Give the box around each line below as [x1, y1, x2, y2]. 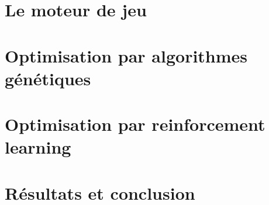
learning [5, 135, 71, 159]
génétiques [5, 66, 91, 90]
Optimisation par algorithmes [5, 43, 248, 67]
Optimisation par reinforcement [5, 112, 265, 136]
